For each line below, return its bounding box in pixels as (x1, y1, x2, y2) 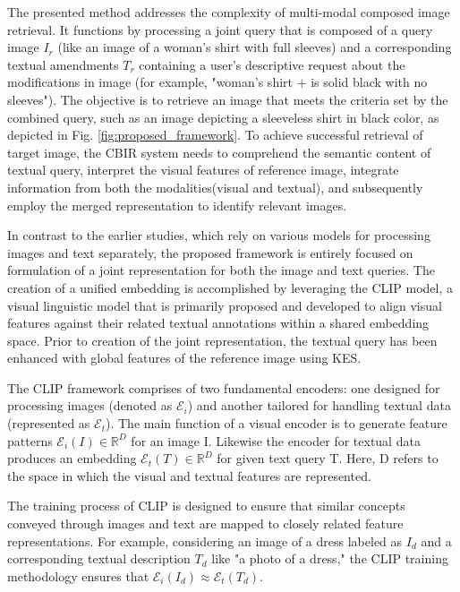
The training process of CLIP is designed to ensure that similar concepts (7, 496, 405, 515)
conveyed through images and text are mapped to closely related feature (7, 514, 404, 533)
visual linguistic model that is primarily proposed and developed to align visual (7, 296, 442, 314)
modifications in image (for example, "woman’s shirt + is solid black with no (7, 73, 428, 91)
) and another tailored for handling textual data (187, 396, 451, 415)
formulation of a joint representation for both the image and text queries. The (7, 261, 435, 279)
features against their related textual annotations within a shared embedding (7, 313, 430, 332)
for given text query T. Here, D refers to (217, 449, 439, 468)
